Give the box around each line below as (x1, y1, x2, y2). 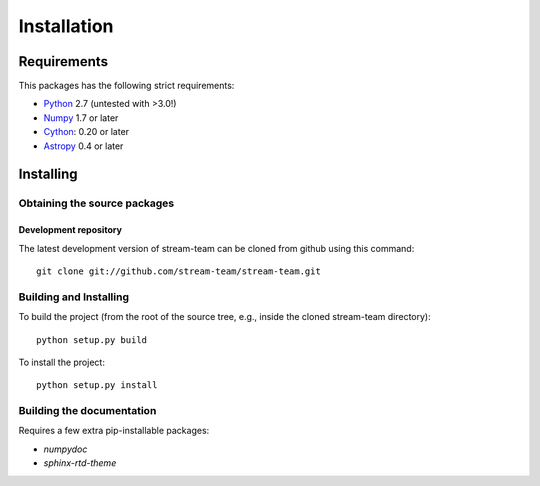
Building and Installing (18, 290, 130, 304)
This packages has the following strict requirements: (18, 80, 235, 92)
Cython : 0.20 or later (43, 126, 130, 138)
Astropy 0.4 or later (43, 140, 124, 152)
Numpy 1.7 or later (43, 111, 119, 124)
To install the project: (18, 356, 105, 368)
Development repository (18, 224, 122, 236)
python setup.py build (36, 334, 148, 345)
